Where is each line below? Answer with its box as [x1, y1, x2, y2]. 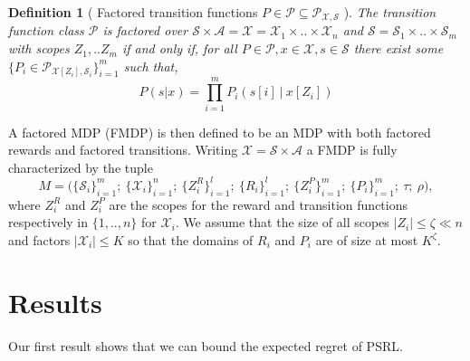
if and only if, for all [121, 39, 237, 58]
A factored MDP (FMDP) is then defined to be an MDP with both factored [8, 122, 431, 141]
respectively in [8, 213, 89, 232]
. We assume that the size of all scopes [175, 213, 389, 232]
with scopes [8, 39, 70, 58]
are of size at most [315, 230, 418, 249]
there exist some [353, 39, 444, 58]
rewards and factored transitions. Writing [8, 140, 238, 159]
